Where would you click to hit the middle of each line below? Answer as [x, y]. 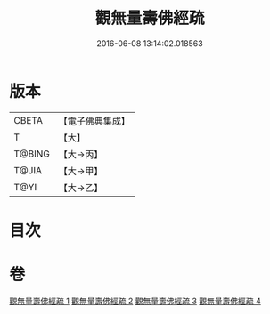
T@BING [32, 154]
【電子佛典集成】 [94, 121]
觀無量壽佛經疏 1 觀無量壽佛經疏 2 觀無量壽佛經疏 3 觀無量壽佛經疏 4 [135, 301]
